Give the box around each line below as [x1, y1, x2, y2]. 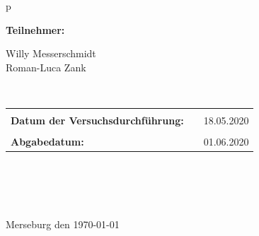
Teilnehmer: [6, 22, 65, 37]
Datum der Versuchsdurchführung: [11, 112, 184, 127]
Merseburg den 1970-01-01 [6, 216, 120, 231]
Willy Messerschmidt [6, 46, 96, 61]
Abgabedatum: [11, 134, 84, 149]
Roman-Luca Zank [6, 59, 86, 74]
